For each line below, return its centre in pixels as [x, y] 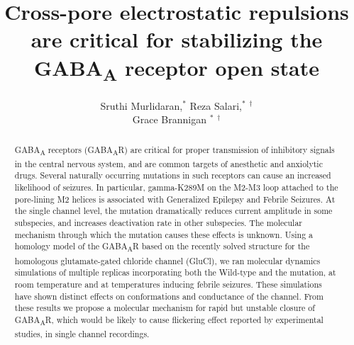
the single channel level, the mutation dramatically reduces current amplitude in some [173, 211]
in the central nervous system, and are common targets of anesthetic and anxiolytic [168, 163]
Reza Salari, [216, 105]
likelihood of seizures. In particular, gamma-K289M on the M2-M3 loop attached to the [176, 187]
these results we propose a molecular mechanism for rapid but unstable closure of [165, 308]
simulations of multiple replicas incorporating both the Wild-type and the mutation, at [175, 272]
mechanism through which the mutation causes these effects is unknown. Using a [164, 234]
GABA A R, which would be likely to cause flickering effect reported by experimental [169, 321]
